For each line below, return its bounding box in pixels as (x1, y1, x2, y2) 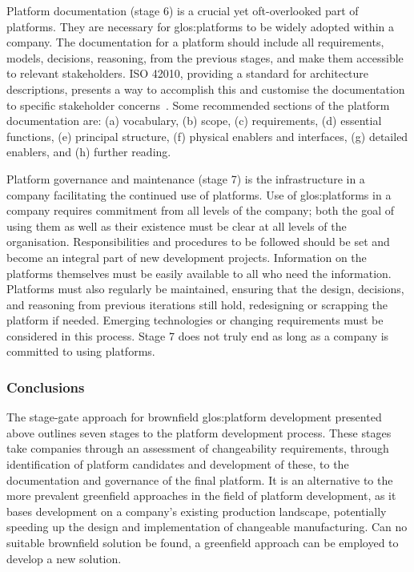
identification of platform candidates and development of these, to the (6, 456, 349, 473)
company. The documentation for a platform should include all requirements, (6, 34, 384, 50)
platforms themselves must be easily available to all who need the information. (6, 264, 392, 281)
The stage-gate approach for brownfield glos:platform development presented (6, 409, 382, 425)
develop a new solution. (6, 550, 122, 566)
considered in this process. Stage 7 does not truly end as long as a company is (6, 327, 389, 344)
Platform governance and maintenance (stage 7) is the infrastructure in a (6, 170, 365, 187)
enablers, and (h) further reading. (6, 143, 171, 160)
